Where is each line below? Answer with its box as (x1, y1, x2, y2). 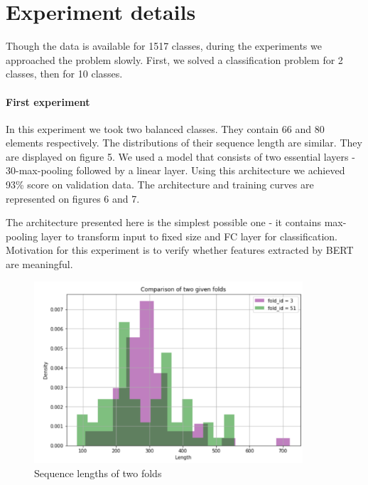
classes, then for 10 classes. (6, 66, 123, 81)
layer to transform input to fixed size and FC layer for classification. (40, 228, 337, 243)
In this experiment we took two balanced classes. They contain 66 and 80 (6, 121, 325, 136)
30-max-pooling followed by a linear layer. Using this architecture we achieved (6, 163, 345, 178)
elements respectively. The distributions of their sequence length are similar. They (6, 135, 362, 150)
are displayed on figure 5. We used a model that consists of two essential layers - (6, 149, 355, 164)
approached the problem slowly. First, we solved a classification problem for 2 (6, 52, 343, 67)
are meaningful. (6, 257, 73, 272)
